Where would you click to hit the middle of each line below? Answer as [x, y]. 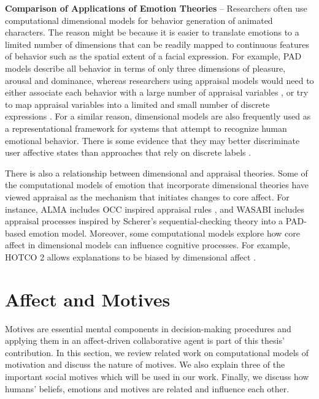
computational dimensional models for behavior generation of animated [139, 20]
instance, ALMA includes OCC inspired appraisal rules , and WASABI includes [155, 209]
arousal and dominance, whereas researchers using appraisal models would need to [159, 80]
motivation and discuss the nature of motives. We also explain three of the [145, 364]
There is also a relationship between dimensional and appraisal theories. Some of [156, 173]
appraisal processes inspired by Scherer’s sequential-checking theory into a [144, 221]
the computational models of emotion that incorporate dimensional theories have [157, 185]
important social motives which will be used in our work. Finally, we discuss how [157, 376]
